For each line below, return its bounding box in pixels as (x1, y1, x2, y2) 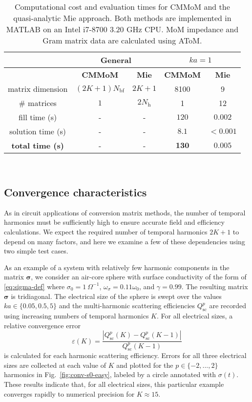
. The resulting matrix (181, 281, 248, 291)
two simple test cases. (4, 246, 68, 256)
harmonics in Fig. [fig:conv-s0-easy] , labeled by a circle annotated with (4, 369, 216, 380)
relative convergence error (4, 320, 81, 330)
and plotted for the (116, 360, 173, 370)
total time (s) (11, 140, 64, 151)
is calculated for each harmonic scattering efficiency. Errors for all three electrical (4, 350, 247, 360)
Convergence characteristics (4, 184, 147, 199)
